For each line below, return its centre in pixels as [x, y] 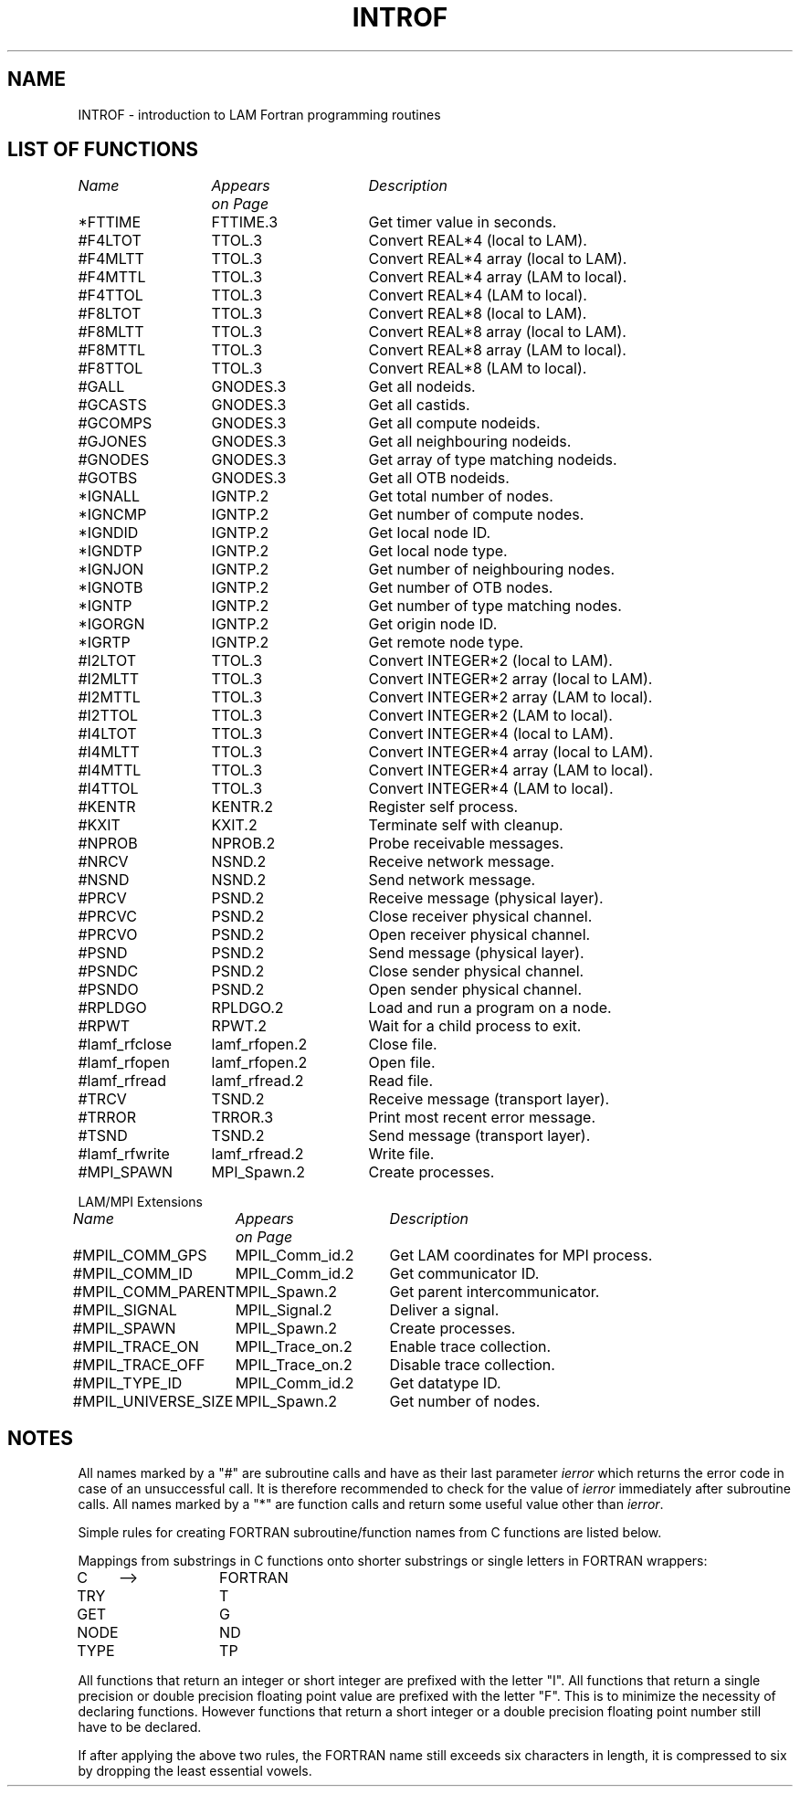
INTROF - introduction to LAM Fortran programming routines [259, 114]
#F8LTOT [110, 314]
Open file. [402, 1063]
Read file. [401, 1081]
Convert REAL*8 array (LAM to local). [497, 350]
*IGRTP [104, 643]
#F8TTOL [111, 369]
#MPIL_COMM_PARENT [154, 1292]
